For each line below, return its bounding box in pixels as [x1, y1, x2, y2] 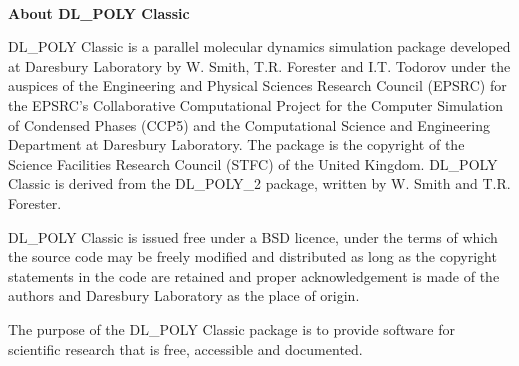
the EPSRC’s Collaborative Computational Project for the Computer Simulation [8, 94, 503, 115]
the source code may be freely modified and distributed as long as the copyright [8, 246, 497, 267]
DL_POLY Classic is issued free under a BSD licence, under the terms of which [8, 226, 498, 247]
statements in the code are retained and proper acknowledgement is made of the [8, 265, 500, 286]
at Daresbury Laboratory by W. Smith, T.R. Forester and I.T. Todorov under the [8, 55, 511, 76]
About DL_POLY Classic [8, 2, 190, 23]
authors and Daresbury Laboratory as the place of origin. [8, 285, 360, 306]
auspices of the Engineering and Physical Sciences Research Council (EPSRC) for [8, 75, 507, 96]
